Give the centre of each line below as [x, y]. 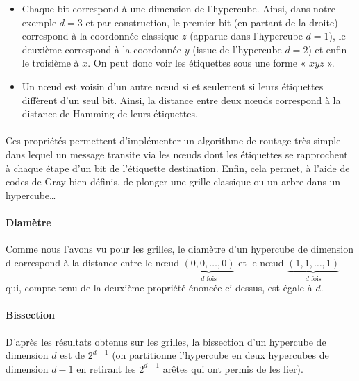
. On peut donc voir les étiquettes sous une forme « [197, 63]
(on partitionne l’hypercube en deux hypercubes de [220, 355]
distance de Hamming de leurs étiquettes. [110, 113]
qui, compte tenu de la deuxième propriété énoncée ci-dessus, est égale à [159, 288]
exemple [39, 22]
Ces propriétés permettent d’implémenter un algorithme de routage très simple [173, 141]
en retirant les [106, 368]
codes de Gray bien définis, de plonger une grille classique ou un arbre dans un [173, 181]
